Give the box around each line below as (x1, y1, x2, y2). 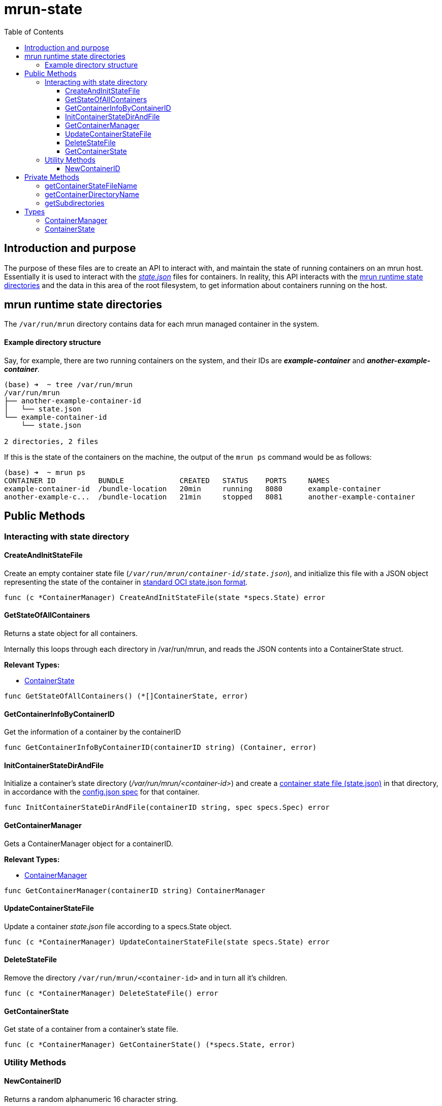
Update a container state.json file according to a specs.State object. (4, 922, 232, 931)
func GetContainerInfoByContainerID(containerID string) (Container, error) (4, 743, 317, 752)
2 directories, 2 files (4, 437, 99, 446)
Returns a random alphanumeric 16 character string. (4, 1094, 178, 1103)
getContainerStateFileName (45, 181, 137, 190)
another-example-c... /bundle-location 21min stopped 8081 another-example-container (4, 492, 416, 501)
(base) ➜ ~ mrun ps (4, 468, 86, 477)
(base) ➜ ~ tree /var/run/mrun (4, 380, 133, 389)
